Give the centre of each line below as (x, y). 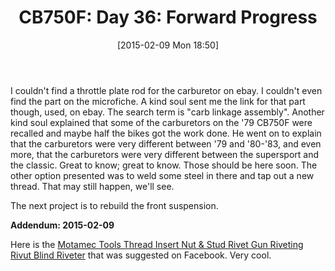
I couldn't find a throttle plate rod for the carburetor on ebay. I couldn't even (166, 90)
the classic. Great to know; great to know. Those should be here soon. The (164, 165)
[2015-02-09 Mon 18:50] (168, 45)
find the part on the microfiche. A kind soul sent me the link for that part (158, 101)
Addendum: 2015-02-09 (62, 225)
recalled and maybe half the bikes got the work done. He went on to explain (166, 133)
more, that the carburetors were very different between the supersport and (165, 154)
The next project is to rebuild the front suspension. (114, 205)
